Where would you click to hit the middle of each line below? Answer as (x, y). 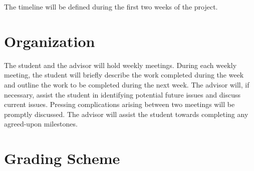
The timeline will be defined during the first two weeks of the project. (111, 6)
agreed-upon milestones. (41, 124)
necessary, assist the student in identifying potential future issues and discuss (122, 94)
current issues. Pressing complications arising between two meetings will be (119, 104)
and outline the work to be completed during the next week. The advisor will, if (127, 84)
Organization (50, 41)
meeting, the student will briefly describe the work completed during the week (124, 75)
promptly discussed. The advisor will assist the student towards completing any (126, 114)
